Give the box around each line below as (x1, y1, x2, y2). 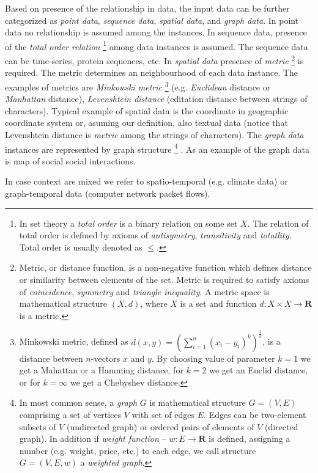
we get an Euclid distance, (209, 364, 308, 376)
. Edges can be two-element (204, 408, 306, 421)
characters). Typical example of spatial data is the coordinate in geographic (5, 104, 289, 117)
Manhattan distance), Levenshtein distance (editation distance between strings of (5, 92, 308, 105)
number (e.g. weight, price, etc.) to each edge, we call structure (19, 444, 256, 457)
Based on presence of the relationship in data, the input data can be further (5, 2, 290, 14)
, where (140, 297, 168, 310)
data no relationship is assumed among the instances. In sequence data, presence (5, 26, 307, 38)
